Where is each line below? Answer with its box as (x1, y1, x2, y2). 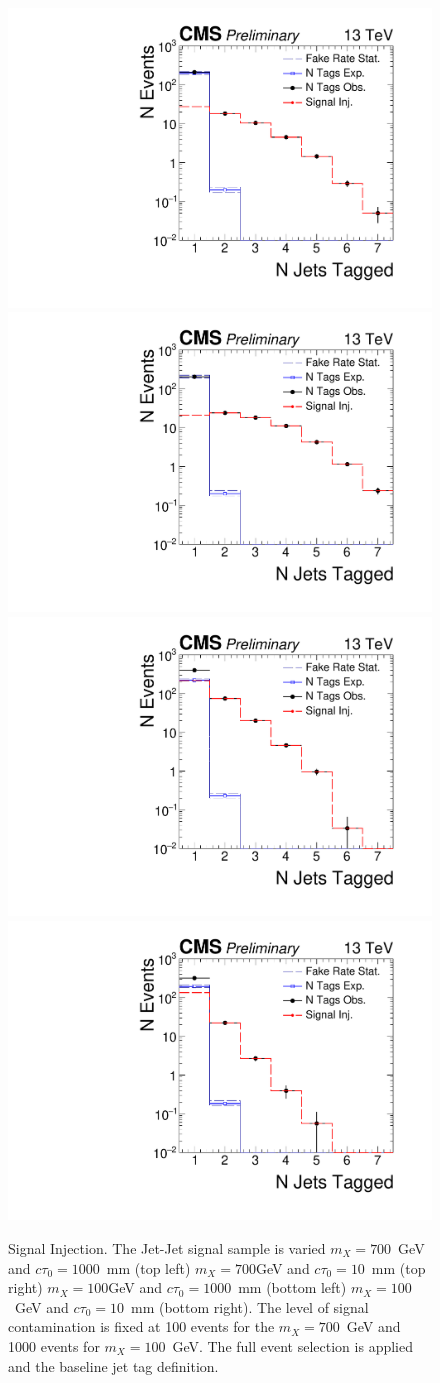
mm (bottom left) (238, 1277, 347, 1298)
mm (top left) (106, 1257, 191, 1278)
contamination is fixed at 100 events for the (8, 1316, 275, 1337)
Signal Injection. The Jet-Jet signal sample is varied (8, 1238, 326, 1258)
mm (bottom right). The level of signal (130, 1296, 369, 1317)
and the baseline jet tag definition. (8, 1355, 219, 1376)
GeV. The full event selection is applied (172, 1335, 413, 1356)
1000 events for (8, 1335, 100, 1356)
